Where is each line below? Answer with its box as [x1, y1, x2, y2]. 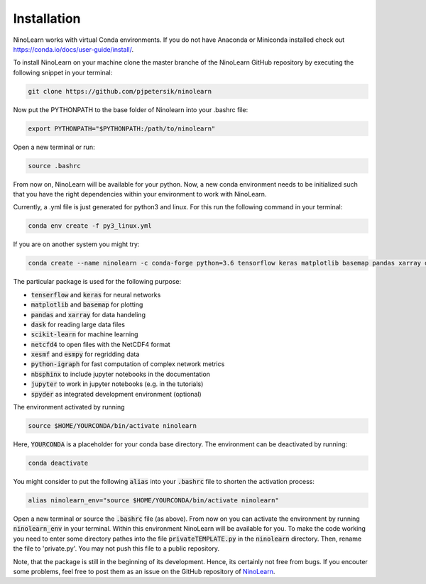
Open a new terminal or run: [13, 143, 95, 151]
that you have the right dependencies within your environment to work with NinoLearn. [13, 190, 267, 199]
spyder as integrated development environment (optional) [31, 390, 202, 398]
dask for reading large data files [31, 320, 126, 329]
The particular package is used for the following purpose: [13, 277, 181, 286]
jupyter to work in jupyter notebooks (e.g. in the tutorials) [31, 380, 204, 388]
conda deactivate [28, 458, 89, 467]
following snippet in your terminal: [13, 68, 113, 77]
